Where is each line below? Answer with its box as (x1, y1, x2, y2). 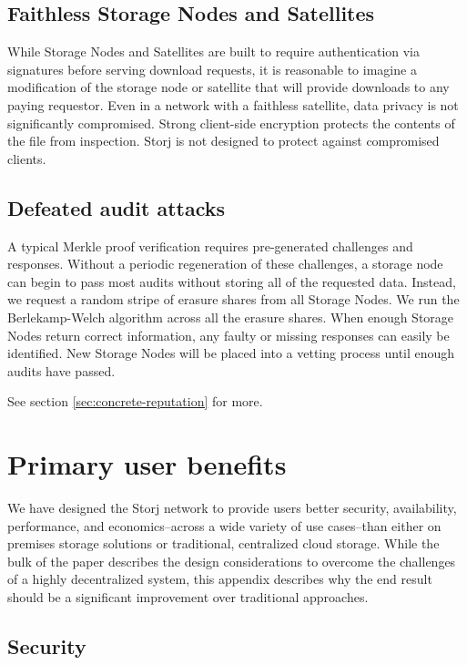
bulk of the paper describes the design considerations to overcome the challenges (7, 551, 456, 570)
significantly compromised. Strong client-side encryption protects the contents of (7, 113, 455, 132)
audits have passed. (7, 361, 116, 380)
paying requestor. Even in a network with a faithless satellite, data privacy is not (7, 95, 459, 114)
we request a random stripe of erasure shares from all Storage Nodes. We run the (7, 290, 460, 309)
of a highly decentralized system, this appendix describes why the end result (7, 569, 432, 588)
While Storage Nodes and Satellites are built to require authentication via (7, 42, 421, 61)
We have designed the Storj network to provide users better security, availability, (7, 498, 457, 517)
